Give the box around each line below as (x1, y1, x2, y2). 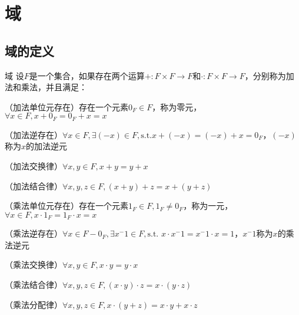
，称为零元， (152, 100, 202, 113)
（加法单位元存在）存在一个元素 (5, 100, 128, 113)
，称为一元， (183, 199, 233, 212)
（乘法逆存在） (5, 227, 62, 239)
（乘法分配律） (5, 298, 62, 310)
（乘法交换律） (5, 258, 62, 271)
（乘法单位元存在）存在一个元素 (5, 199, 128, 212)
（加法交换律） (5, 160, 62, 172)
